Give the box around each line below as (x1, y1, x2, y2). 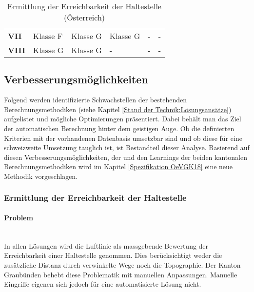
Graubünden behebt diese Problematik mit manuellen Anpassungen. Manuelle (4, 269, 237, 279)
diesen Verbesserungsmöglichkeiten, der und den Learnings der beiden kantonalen (4, 152, 247, 162)
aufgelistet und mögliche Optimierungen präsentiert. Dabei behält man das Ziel (4, 114, 241, 124)
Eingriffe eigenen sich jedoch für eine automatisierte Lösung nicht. (4, 279, 201, 289)
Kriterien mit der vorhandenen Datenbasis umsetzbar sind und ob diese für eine (4, 133, 242, 143)
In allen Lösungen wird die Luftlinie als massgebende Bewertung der (4, 240, 209, 251)
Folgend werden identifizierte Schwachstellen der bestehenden (4, 95, 187, 105)
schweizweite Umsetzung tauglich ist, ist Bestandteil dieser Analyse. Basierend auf (4, 142, 250, 153)
